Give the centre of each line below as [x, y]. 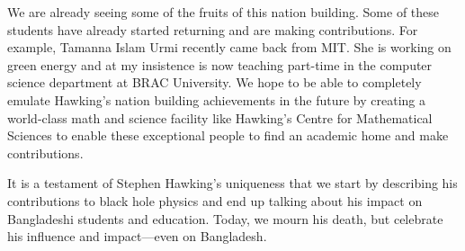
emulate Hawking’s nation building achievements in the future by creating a [216, 99]
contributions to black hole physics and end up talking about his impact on [215, 200]
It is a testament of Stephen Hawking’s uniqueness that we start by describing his [232, 183]
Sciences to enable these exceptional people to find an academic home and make [228, 135]
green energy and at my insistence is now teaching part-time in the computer [220, 64]
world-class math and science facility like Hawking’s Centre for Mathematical [220, 117]
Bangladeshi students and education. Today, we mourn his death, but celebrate [225, 218]
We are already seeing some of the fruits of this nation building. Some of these [224, 12]
